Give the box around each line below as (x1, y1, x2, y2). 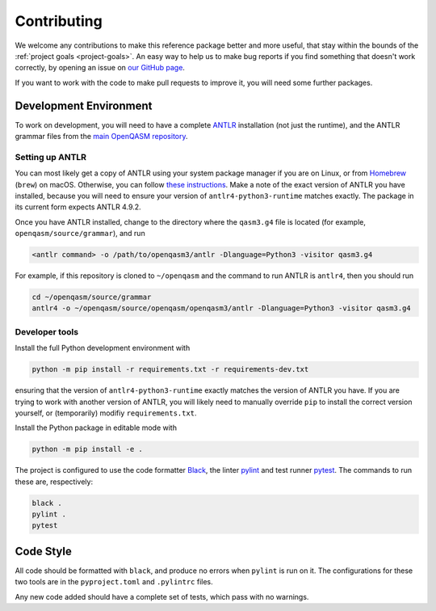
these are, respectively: (15, 477, 93, 487)
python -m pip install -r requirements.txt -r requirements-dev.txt (31, 364, 309, 374)
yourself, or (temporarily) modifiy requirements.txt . (15, 408, 197, 418)
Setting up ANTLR (15, 151, 87, 162)
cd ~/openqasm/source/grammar (31, 293, 152, 302)
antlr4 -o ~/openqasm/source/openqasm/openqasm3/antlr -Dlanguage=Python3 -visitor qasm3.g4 (31, 304, 411, 313)
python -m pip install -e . (31, 445, 143, 454)
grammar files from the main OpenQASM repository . (15, 132, 189, 141)
